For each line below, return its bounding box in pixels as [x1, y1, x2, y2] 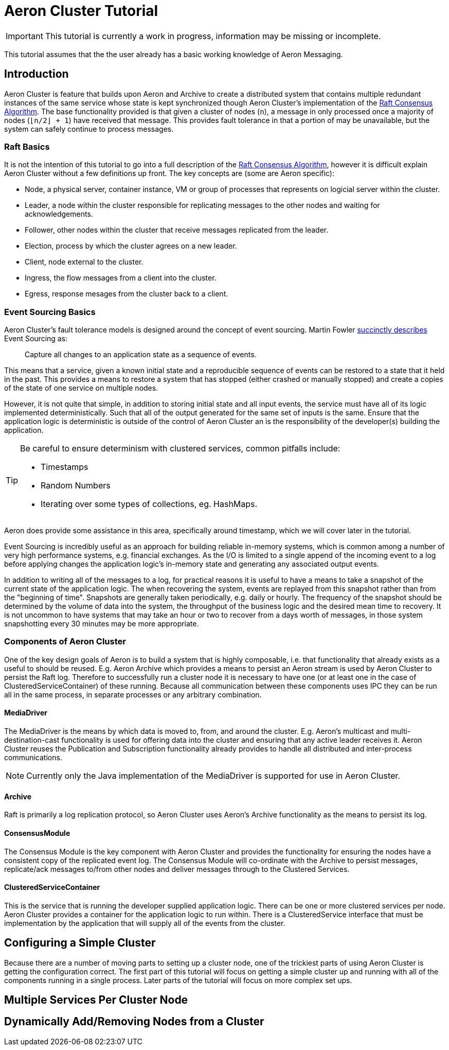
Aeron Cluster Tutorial [4, 2, 158, 20]
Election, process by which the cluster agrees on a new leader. [25, 241, 237, 251]
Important [6, 30, 43, 41]
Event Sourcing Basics [4, 306, 96, 317]
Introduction [4, 67, 69, 81]
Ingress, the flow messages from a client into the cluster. [25, 273, 217, 283]
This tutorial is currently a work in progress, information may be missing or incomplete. [45, 30, 381, 41]
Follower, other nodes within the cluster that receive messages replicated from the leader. [25, 225, 329, 235]
